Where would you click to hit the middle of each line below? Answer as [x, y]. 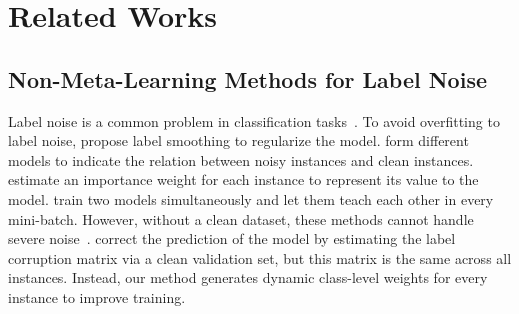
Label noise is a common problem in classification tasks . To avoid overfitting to [254, 120]
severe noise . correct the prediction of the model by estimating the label [232, 238]
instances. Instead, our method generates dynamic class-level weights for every [248, 277]
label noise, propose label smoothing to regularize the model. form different [238, 140]
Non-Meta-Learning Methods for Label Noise [247, 78]
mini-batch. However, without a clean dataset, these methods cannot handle [241, 218]
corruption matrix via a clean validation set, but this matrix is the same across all [260, 257]
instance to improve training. [97, 296]
